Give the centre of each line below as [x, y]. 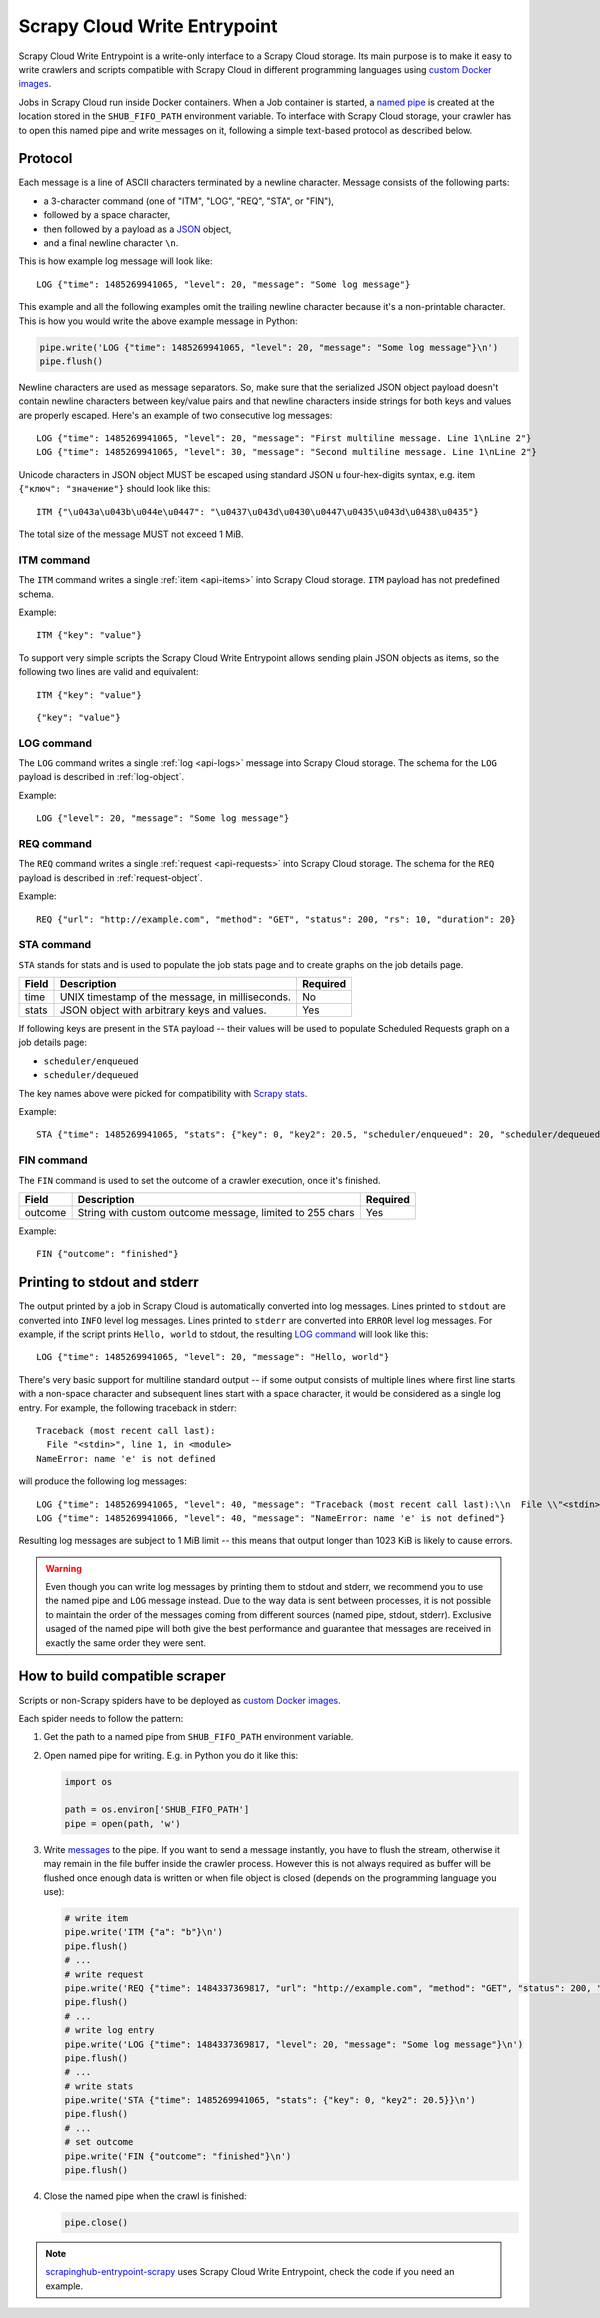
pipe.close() [96, 2223]
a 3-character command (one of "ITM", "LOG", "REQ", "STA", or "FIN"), [189, 201]
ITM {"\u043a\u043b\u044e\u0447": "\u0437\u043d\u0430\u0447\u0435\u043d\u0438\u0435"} [258, 511]
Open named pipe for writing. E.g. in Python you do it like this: [171, 1755]
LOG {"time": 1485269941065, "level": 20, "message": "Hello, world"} [213, 1357]
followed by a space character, [107, 215]
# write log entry [109, 2030]
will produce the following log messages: [102, 1481]
